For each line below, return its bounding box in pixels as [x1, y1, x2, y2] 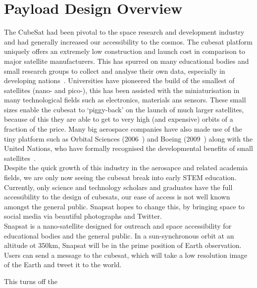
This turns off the [4, 276, 57, 286]
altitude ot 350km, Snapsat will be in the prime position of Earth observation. [4, 240, 242, 250]
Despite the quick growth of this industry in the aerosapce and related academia [4, 162, 248, 173]
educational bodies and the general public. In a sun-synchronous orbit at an [4, 230, 234, 240]
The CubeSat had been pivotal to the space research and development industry [4, 27, 245, 37]
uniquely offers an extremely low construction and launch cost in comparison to [4, 46, 245, 56]
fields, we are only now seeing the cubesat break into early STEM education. [4, 172, 237, 183]
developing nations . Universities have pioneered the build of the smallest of [4, 75, 235, 86]
